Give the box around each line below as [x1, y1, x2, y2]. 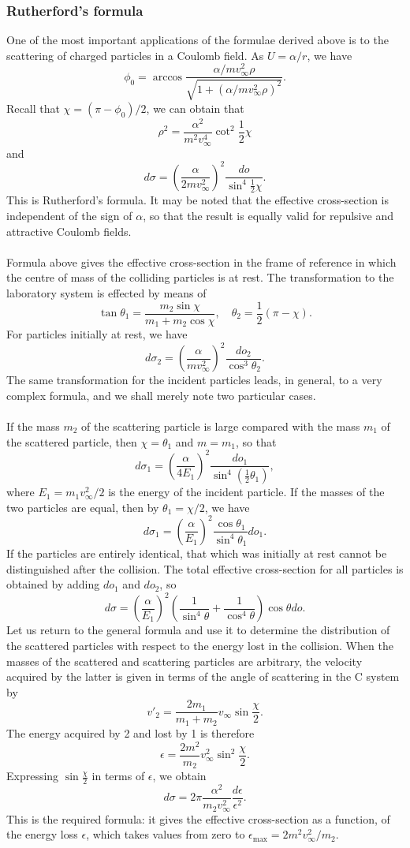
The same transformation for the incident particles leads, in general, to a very [6, 372, 382, 388]
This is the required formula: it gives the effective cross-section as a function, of [6, 810, 390, 827]
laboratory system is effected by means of [6, 284, 207, 301]
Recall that [6, 99, 60, 116]
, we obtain [152, 768, 207, 784]
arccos [152, 71, 183, 83]
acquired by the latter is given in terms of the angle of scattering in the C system [6, 668, 400, 685]
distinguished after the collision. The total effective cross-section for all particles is [6, 560, 404, 577]
